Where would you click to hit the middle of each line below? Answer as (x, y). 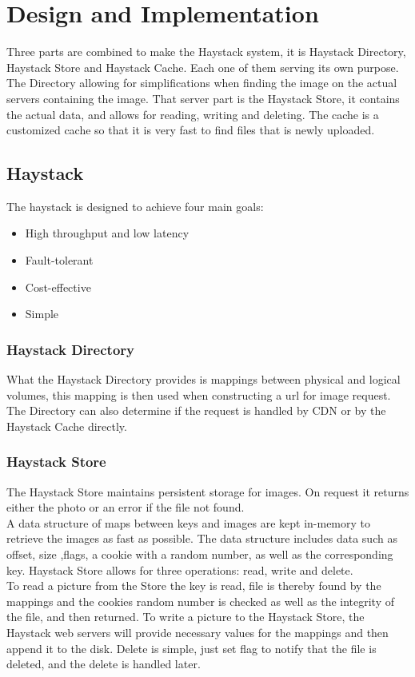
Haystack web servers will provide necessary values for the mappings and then (198, 633)
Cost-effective (58, 287)
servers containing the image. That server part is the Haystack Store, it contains (203, 98)
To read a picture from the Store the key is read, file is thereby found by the (194, 585)
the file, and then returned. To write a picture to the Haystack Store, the (186, 617)
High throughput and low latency (107, 233)
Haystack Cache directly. (67, 426)
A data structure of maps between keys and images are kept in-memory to (189, 522)
